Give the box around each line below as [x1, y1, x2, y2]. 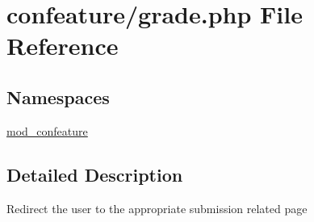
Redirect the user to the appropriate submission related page [6, 199, 308, 216]
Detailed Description [6, 161, 183, 186]
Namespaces [6, 84, 110, 109]
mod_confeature [6, 122, 88, 139]
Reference [6, 29, 119, 62]
